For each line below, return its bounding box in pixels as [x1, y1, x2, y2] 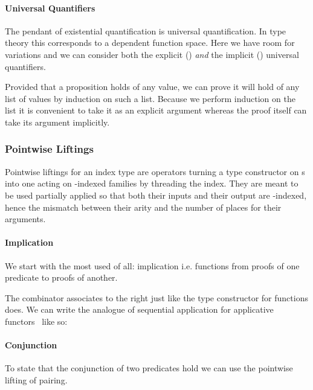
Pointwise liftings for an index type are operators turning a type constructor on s [5, 165, 305, 177]
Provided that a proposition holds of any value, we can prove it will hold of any [5, 80, 300, 93]
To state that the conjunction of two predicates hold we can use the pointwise [5, 362, 293, 374]
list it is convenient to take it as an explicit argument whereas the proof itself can [5, 104, 307, 117]
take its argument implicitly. [5, 115, 110, 128]
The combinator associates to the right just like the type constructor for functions [5, 291, 308, 304]
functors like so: [5, 315, 68, 327]
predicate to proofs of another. [5, 271, 118, 284]
